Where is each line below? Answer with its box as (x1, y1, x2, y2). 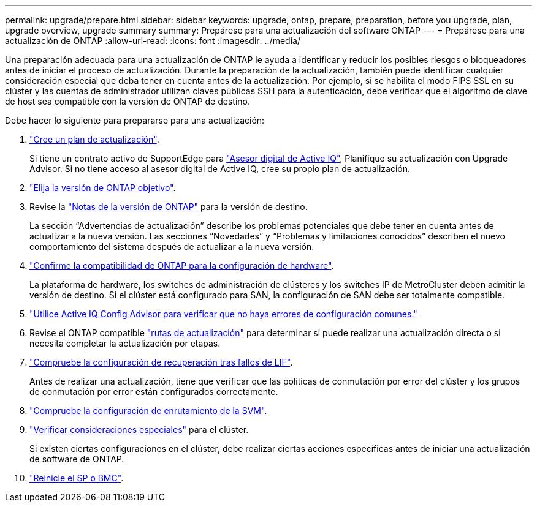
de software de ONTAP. (29, 454, 124, 464)
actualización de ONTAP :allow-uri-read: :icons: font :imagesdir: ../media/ (5, 36, 300, 46)
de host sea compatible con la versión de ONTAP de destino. (5, 96, 250, 107)
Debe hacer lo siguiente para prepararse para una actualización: (5, 115, 265, 126)
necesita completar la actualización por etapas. (29, 338, 221, 348)
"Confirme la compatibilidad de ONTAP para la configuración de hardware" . (29, 260, 334, 271)
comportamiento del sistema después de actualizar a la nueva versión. (29, 241, 314, 252)
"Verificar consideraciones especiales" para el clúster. (29, 424, 249, 435)
